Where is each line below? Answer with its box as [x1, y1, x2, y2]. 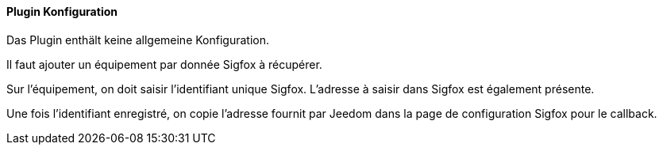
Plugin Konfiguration [6, 5, 118, 18]
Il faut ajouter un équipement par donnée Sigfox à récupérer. [6, 57, 322, 71]
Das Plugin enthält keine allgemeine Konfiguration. [6, 32, 269, 47]
